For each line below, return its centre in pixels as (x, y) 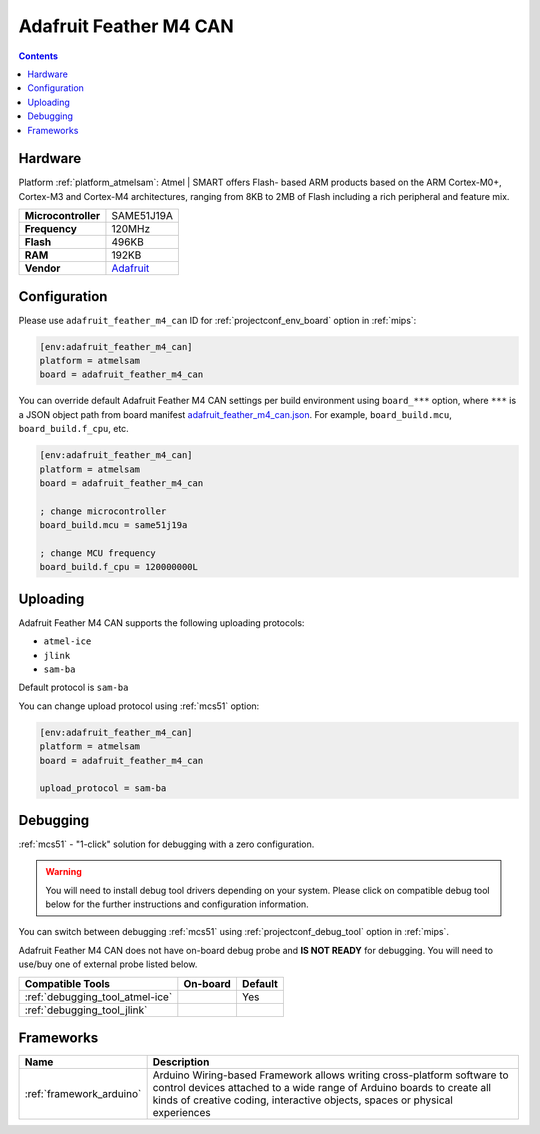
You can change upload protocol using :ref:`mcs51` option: (139, 706)
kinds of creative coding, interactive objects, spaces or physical (303, 1100)
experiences (181, 1113)
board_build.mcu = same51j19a (113, 525)
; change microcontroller (103, 511)
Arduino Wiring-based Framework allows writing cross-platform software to (330, 1075)
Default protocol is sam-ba (73, 687)
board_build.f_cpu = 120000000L (119, 567)
